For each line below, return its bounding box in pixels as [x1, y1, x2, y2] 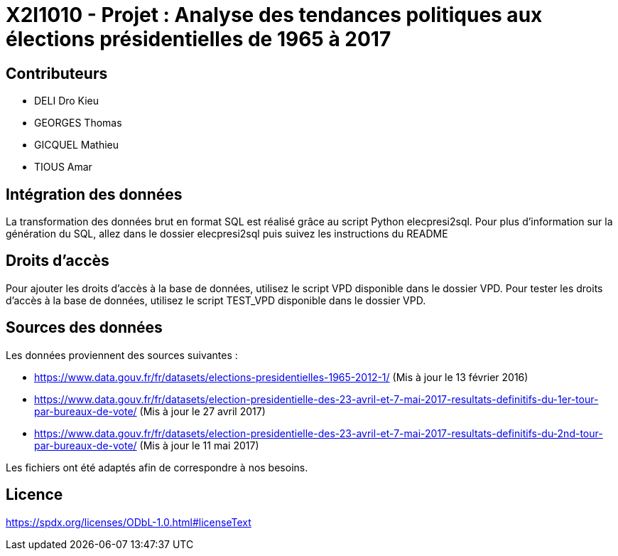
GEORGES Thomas [34, 117, 122, 129]
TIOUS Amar [34, 161, 92, 173]
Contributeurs [6, 64, 108, 82]
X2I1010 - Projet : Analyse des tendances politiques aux [6, 3, 543, 27]
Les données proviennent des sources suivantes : [6, 348, 238, 361]
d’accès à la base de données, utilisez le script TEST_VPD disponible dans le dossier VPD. [6, 294, 426, 306]
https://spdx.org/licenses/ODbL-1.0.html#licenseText [6, 515, 251, 528]
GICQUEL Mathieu [34, 139, 119, 151]
